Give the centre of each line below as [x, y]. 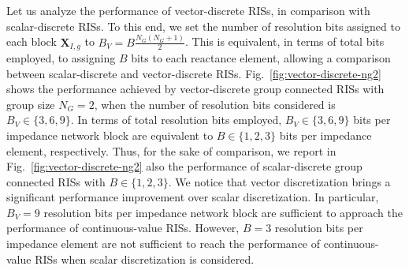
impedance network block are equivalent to [110, 135]
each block [32, 41]
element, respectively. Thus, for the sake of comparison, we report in [171, 150]
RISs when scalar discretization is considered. [145, 259]
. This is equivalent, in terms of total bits [284, 41]
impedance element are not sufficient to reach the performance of [164, 244]
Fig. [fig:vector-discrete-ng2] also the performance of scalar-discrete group [184, 166]
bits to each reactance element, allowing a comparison [261, 57]
